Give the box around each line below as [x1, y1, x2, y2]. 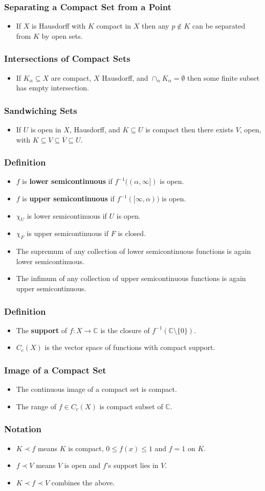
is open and [64, 460, 101, 471]
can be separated [192, 20, 246, 31]
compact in [96, 20, 131, 31]
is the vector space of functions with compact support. [45, 342, 215, 353]
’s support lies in [106, 460, 159, 471]
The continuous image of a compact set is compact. [16, 384, 177, 394]
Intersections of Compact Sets [4, 52, 130, 65]
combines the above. [51, 477, 115, 487]
